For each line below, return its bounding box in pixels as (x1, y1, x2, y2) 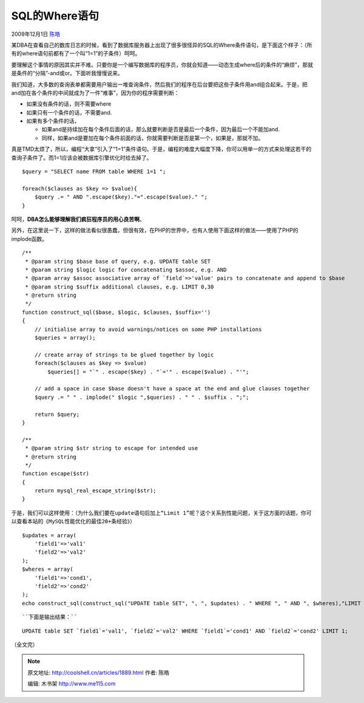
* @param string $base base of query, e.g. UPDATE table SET (25, 258, 211, 265)
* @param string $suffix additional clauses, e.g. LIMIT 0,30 (25, 283, 214, 290)
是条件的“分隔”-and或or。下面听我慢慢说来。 (11, 70, 124, 77)
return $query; (34, 410, 80, 418)
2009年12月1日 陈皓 (11, 30, 61, 38)
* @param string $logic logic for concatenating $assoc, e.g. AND (25, 266, 227, 273)
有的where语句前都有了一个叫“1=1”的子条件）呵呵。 (11, 50, 141, 57)
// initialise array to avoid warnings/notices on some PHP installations (34, 325, 262, 333)
